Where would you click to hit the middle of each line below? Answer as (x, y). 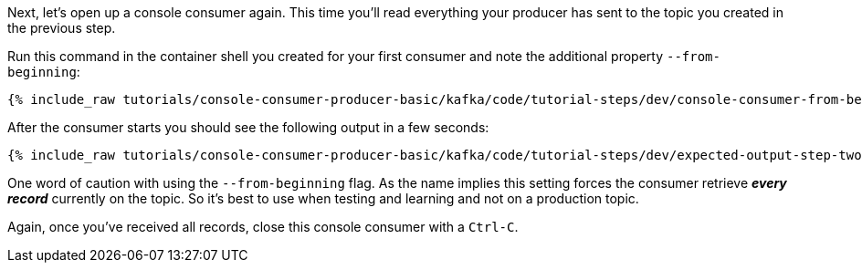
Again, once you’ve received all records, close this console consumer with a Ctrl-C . (263, 227)
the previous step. (62, 28)
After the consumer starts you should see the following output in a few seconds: (248, 127)
